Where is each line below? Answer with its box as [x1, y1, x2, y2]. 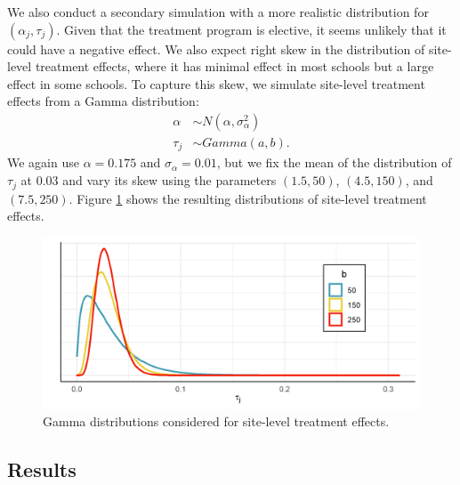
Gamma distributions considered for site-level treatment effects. [43, 412, 390, 431]
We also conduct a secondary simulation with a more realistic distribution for [7, 3, 429, 20]
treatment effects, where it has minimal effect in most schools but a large [35, 57, 434, 76]
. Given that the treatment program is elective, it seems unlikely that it [56, 20, 447, 38]
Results [7, 456, 77, 483]
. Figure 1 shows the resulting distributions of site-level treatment [69, 189, 427, 207]
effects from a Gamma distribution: [7, 92, 199, 110]
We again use [7, 153, 79, 172]
